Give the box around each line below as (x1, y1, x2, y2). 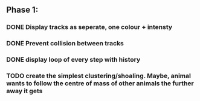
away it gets (6, 87, 43, 96)
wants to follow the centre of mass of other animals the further (6, 79, 195, 88)
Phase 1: (6, 5, 39, 15)
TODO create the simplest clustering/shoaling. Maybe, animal (6, 72, 192, 80)
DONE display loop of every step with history (6, 56, 141, 64)
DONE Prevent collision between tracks (6, 39, 124, 48)
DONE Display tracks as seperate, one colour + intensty (6, 23, 173, 31)
